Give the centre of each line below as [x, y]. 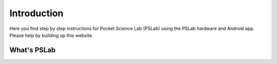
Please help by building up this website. [51, 35]
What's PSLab [33, 50]
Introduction [36, 13]
